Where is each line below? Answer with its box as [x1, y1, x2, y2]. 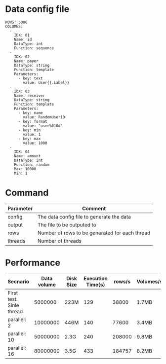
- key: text [18, 75, 43, 81]
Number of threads [37, 237, 82, 244]
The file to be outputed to [37, 221, 96, 228]
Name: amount [14, 153, 41, 158]
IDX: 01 [14, 33, 30, 37]
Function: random [14, 162, 50, 167]
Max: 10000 [14, 166, 37, 171]
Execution [83, 275, 108, 282]
